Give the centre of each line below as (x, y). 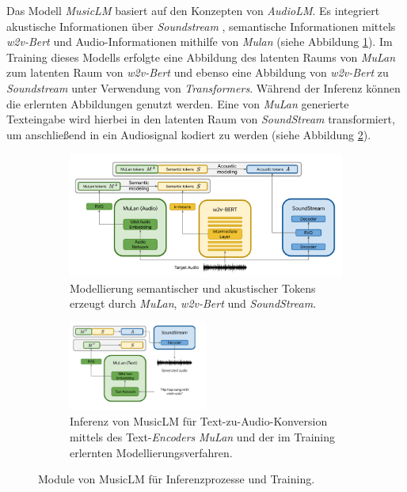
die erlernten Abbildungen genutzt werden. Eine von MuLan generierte (178, 103)
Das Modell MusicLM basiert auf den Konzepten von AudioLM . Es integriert (193, 10)
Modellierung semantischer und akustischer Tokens (193, 288)
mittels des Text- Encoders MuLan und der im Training (203, 436)
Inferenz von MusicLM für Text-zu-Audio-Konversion (199, 421)
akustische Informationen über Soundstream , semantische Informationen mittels (201, 26)
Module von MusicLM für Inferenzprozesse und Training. (177, 479)
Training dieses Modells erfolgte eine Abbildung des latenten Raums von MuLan (201, 57)
